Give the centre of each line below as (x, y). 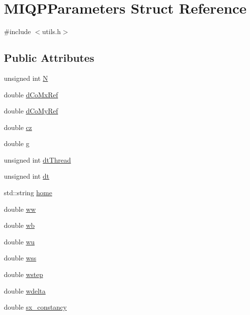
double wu (19, 241)
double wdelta (25, 290)
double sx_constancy (35, 307)
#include (18, 31)
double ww (20, 209)
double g (17, 143)
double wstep (24, 274)
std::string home (28, 193)
